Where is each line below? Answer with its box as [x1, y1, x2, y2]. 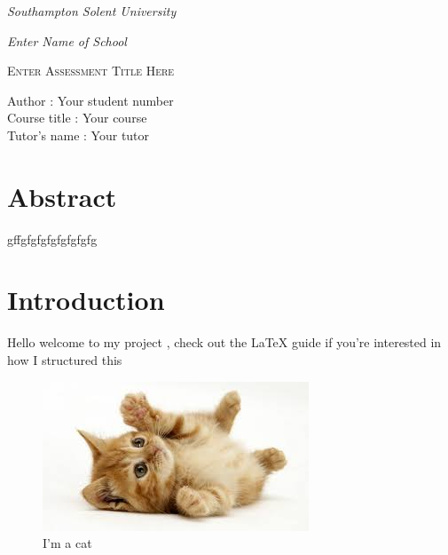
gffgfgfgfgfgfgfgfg [7, 229, 98, 248]
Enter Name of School [7, 31, 127, 50]
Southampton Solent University [7, 2, 177, 20]
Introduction [7, 281, 165, 318]
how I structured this [7, 351, 122, 369]
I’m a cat [43, 534, 92, 552]
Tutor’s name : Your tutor [7, 125, 150, 144]
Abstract [7, 178, 117, 214]
